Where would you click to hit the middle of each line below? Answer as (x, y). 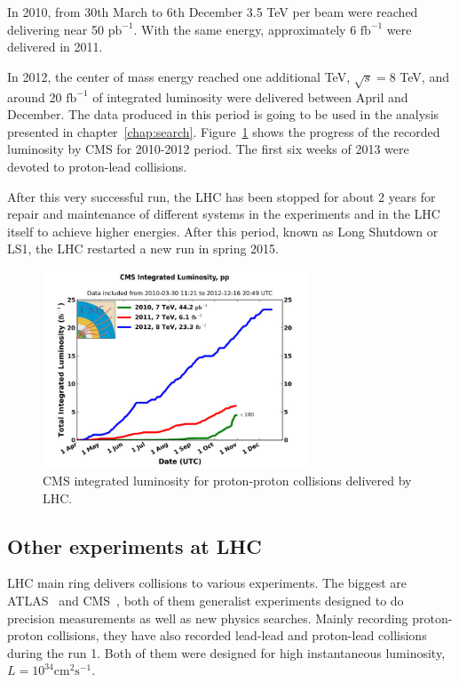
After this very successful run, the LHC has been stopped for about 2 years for (222, 196)
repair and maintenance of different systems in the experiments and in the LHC (224, 214)
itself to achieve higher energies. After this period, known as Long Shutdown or (223, 231)
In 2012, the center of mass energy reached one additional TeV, (179, 76)
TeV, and (424, 76)
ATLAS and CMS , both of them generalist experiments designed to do (206, 601)
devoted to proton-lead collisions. (97, 166)
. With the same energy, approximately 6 (245, 29)
